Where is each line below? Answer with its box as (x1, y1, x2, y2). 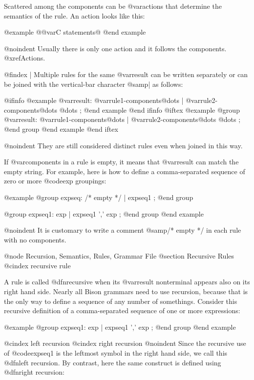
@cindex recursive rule (4, 260, 71, 270)
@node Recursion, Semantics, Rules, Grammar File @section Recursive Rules (4, 251, 234, 261)
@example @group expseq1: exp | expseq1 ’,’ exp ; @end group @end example (4, 321, 236, 332)
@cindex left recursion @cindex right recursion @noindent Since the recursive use (4, 338, 246, 348)
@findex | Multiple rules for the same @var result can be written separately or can (4, 69, 248, 79)
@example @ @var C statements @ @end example (4, 27, 146, 37)
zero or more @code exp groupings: (4, 176, 106, 186)
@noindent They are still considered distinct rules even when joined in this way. (4, 140, 243, 150)
